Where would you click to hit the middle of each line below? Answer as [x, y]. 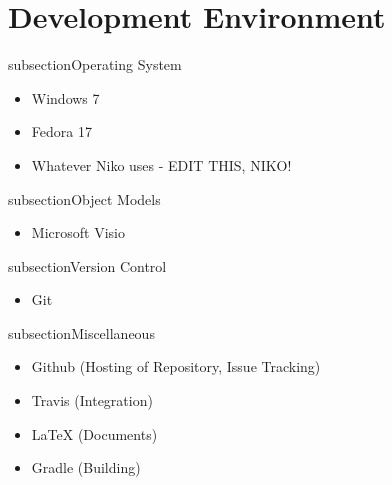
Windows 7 [65, 97]
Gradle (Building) [86, 467]
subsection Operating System [95, 64]
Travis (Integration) [92, 400]
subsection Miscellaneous [81, 332]
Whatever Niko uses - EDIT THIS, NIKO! [161, 164]
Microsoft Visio [78, 232]
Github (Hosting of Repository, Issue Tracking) [176, 366]
